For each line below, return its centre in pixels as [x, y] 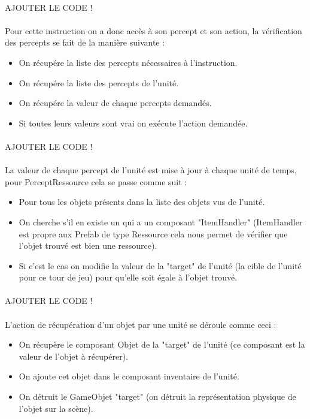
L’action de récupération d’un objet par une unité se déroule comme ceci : [141, 324]
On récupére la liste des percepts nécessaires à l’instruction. [128, 62]
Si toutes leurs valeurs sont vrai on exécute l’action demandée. [133, 123]
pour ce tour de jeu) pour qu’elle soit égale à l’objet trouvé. [128, 277]
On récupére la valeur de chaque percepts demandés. [115, 103]
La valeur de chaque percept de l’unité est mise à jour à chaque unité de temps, [151, 170]
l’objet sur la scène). [56, 408]
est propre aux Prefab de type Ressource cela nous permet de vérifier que [153, 233]
